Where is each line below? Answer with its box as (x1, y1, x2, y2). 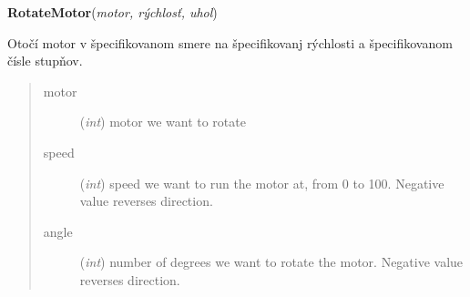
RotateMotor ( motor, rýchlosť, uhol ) (7, 3, 218, 21)
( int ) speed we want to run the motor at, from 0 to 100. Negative (79, 173, 444, 192)
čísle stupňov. (7, 51, 83, 70)
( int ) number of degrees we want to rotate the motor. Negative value (79, 252, 464, 271)
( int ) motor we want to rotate (79, 112, 246, 131)
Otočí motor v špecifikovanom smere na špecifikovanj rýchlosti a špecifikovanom (7, 33, 453, 52)
